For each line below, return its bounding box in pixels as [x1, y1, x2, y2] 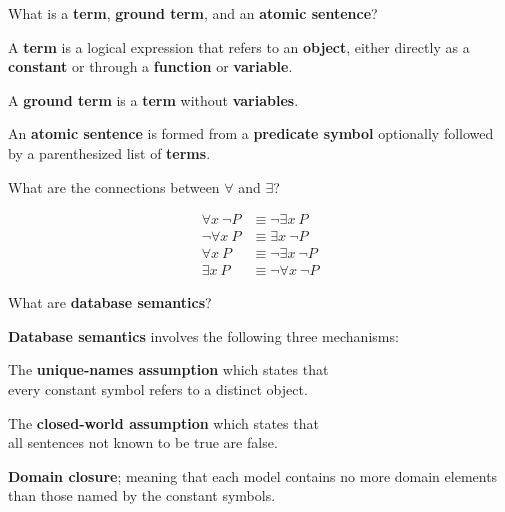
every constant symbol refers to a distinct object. [8, 379, 308, 400]
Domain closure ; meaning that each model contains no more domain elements [8, 465, 498, 486]
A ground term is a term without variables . [8, 89, 299, 110]
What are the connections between [8, 176, 220, 197]
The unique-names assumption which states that [8, 359, 329, 380]
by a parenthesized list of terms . [8, 142, 211, 163]
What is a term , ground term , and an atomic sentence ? [8, 3, 378, 23]
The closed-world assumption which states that [8, 412, 319, 433]
